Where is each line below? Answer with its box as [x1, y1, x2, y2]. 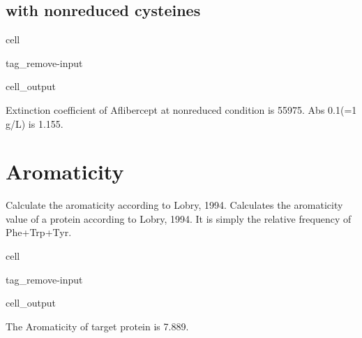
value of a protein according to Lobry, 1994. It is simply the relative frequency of [6, 211, 352, 226]
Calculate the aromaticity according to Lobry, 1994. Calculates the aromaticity [6, 198, 343, 212]
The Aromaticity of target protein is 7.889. [6, 318, 189, 333]
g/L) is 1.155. [6, 116, 63, 131]
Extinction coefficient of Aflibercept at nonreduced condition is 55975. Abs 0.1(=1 [6, 102, 357, 117]
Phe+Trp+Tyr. [6, 225, 72, 240]
